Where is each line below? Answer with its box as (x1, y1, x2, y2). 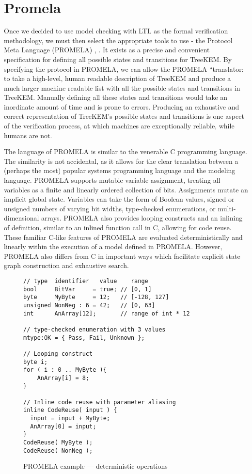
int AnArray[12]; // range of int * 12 (23, 310, 190, 317)
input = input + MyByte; (30, 415, 110, 422)
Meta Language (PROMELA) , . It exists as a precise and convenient (4, 45, 210, 55)
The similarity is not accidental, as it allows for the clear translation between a (4, 156, 238, 166)
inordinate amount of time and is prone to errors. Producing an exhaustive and (4, 101, 239, 111)
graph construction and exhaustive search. (4, 260, 129, 270)
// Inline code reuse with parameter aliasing (23, 398, 176, 406)
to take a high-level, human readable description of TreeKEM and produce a (4, 73, 231, 83)
